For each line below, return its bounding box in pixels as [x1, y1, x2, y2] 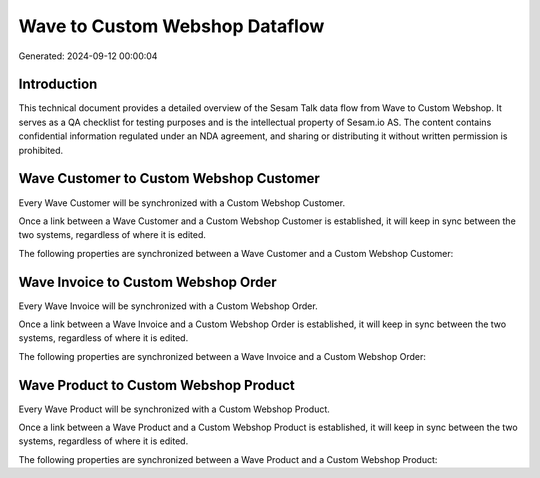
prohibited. [18, 144, 64, 156]
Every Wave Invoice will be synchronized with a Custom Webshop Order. [18, 300, 319, 312]
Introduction [18, 76, 98, 93]
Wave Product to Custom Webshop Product [18, 376, 295, 394]
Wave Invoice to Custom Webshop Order [18, 273, 277, 290]
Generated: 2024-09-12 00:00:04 [18, 50, 158, 62]
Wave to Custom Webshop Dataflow [18, 15, 325, 37]
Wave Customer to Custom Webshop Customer [18, 170, 320, 187]
